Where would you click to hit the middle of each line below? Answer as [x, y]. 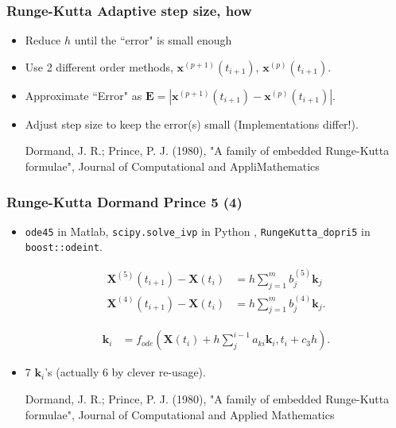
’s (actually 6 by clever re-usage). [125, 372]
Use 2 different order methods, [99, 66]
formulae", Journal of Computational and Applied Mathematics [180, 414]
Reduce [43, 40]
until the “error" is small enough [153, 40]
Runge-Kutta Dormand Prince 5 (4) [124, 201]
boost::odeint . [64, 247]
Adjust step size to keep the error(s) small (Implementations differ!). [192, 123]
